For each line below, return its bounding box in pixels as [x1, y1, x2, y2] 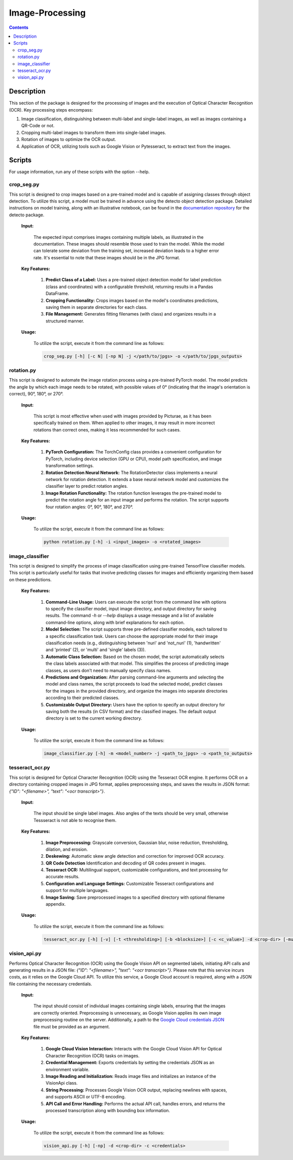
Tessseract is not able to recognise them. [33, 817, 117, 823]
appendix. [45, 901, 66, 907]
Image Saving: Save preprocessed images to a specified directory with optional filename [45, 894, 225, 900]
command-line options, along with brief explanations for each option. [45, 619, 185, 625]
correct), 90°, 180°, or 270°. [9, 391, 63, 397]
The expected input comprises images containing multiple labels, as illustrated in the [33, 234, 204, 240]
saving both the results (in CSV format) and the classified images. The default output [45, 708, 216, 714]
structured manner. [45, 318, 84, 324]
